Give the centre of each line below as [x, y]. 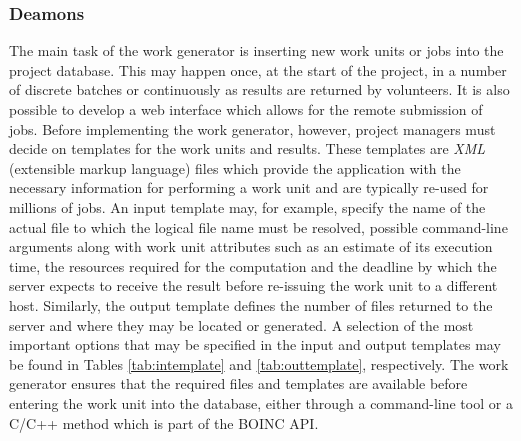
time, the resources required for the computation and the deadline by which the [253, 265]
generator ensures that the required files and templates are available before [238, 383]
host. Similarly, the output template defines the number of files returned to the [251, 304]
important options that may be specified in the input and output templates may [255, 344]
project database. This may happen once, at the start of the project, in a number [258, 69]
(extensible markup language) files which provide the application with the [235, 167]
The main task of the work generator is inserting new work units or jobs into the [256, 50]
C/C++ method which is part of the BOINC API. [164, 422]
